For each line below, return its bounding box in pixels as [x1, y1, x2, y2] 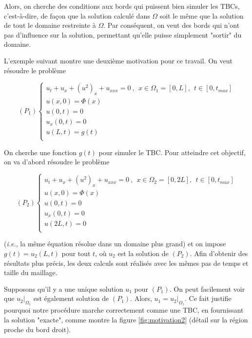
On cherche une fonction [4, 147, 77, 157]
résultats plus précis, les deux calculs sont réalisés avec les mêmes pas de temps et [4, 258, 249, 268]
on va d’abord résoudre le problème [4, 157, 110, 167]
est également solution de [33, 293, 109, 303]
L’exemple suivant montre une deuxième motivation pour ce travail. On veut [4, 55, 233, 65]
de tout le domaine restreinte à [4, 20, 96, 30]
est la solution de [117, 248, 169, 258]
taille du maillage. [4, 267, 58, 278]
